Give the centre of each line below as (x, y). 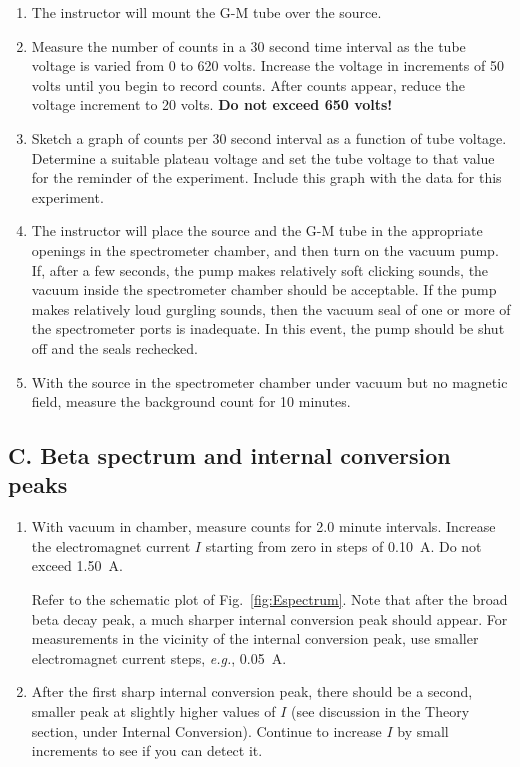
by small (423, 730)
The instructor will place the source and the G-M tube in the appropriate (257, 230)
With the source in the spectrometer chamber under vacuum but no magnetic (269, 381)
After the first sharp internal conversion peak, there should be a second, (252, 691)
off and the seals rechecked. (115, 347)
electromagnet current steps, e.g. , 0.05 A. (159, 657)
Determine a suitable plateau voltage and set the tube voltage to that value (263, 157)
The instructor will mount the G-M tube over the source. (206, 12)
